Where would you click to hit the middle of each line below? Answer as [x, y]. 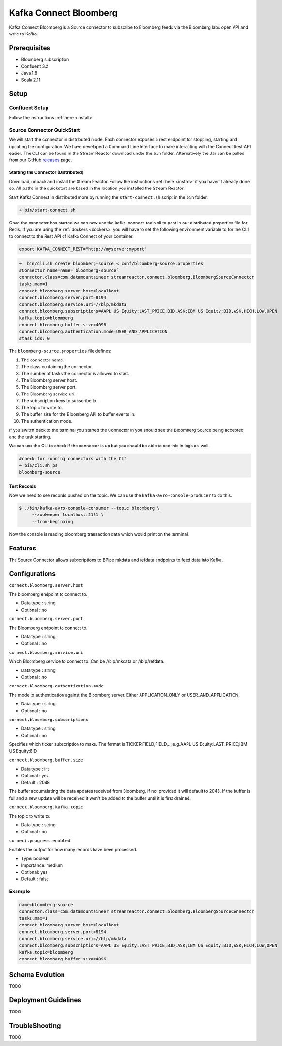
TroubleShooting [35, 1025]
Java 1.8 [29, 73]
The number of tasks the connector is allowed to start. [75, 374]
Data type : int [35, 769]
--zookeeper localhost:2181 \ [68, 515]
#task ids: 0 [35, 338]
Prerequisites [30, 48]
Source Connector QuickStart [45, 130]
